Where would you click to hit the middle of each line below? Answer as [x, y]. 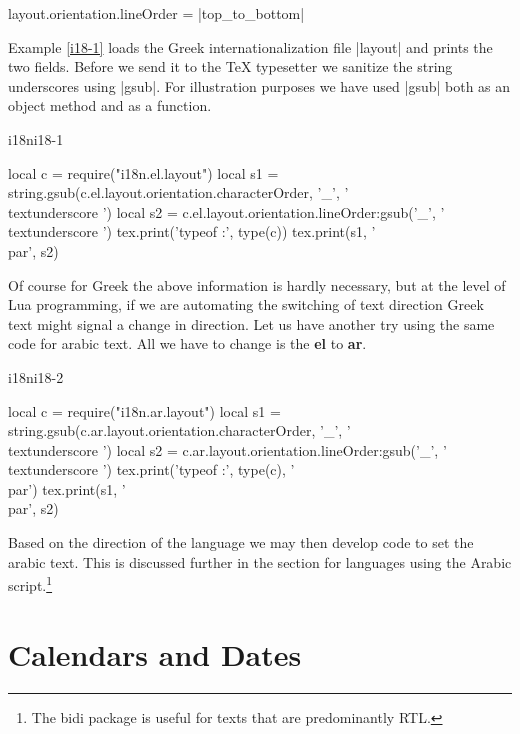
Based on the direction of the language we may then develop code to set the [241, 542]
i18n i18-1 [36, 138]
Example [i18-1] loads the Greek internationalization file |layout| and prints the [250, 46]
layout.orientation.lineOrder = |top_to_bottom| [156, 13]
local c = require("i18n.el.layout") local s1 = [143, 172]
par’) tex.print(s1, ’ [67, 488]
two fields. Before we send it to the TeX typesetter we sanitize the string [230, 66]
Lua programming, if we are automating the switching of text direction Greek [246, 304]
